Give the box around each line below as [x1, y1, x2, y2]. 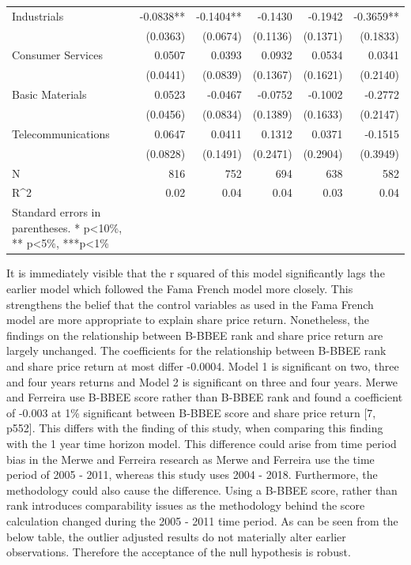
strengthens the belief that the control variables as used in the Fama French [6, 296, 374, 312]
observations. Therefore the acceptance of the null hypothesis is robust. [6, 544, 351, 560]
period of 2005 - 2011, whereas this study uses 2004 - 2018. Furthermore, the [6, 466, 378, 483]
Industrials [12, 7, 64, 24]
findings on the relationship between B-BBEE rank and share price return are [6, 326, 383, 343]
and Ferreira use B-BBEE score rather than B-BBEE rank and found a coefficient [6, 389, 403, 405]
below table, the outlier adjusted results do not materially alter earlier [6, 528, 346, 544]
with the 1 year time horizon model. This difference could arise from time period [6, 435, 397, 451]
